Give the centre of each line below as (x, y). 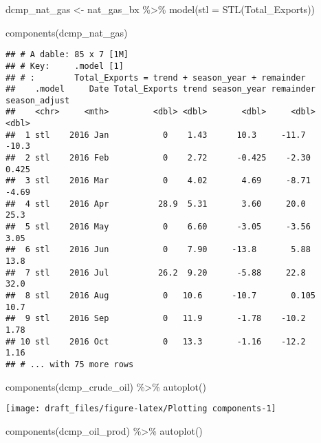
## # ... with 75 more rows (70, 364)
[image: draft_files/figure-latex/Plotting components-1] (141, 409)
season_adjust (38, 100)
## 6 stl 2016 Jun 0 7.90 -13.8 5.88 (158, 250)
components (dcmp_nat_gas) (67, 32)
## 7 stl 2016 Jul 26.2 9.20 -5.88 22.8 (156, 272)
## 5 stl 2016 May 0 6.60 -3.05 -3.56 (158, 227)
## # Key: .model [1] (65, 66)
